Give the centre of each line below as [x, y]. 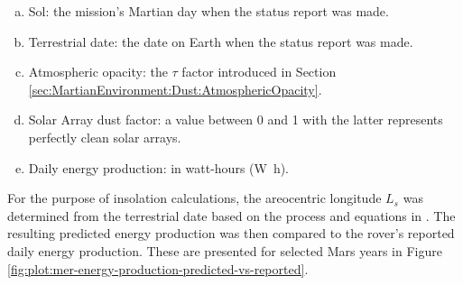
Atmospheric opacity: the [98, 72]
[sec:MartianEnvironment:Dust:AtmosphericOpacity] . [175, 89]
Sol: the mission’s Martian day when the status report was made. [208, 11]
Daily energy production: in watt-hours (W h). [159, 167]
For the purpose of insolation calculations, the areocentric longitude [194, 198]
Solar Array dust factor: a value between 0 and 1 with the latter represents [236, 120]
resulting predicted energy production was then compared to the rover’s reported [231, 233]
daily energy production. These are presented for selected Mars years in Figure [225, 250]
